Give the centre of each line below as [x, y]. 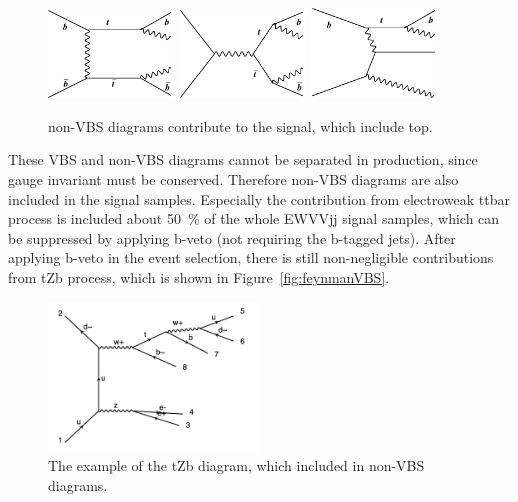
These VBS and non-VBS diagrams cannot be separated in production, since [243, 159]
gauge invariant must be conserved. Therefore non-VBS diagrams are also [233, 179]
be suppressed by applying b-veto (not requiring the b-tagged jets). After [232, 237]
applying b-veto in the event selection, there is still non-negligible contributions [251, 257]
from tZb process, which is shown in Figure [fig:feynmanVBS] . [199, 277]
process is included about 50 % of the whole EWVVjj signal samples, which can [254, 218]
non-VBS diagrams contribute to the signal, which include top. [240, 125]
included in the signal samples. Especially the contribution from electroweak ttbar [259, 198]
